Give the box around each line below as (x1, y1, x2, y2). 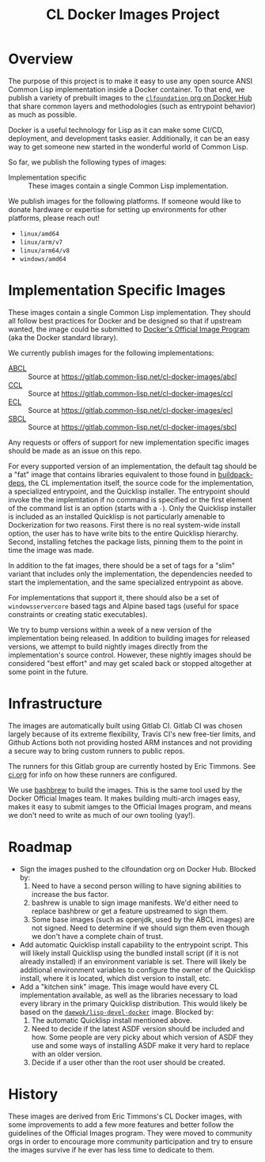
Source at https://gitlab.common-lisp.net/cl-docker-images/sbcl (28, 422, 237, 432)
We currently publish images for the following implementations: (8, 348, 214, 358)
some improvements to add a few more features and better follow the (8, 1119, 234, 1129)
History (8, 1085, 59, 1103)
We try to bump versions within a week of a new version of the (8, 625, 212, 634)
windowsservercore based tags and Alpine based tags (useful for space (8, 601, 239, 611)
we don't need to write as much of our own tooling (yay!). (8, 810, 195, 819)
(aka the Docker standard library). (8, 332, 119, 342)
